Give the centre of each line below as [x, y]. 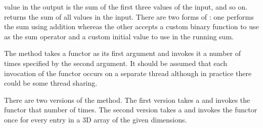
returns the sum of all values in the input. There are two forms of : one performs [129, 16]
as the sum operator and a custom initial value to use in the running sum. [119, 36]
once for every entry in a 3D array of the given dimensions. [96, 119]
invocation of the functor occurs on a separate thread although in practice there [128, 73]
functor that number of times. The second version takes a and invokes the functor [131, 110]
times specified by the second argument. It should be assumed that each [116, 63]
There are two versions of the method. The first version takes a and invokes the [127, 100]
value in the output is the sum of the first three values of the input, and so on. [126, 7]
